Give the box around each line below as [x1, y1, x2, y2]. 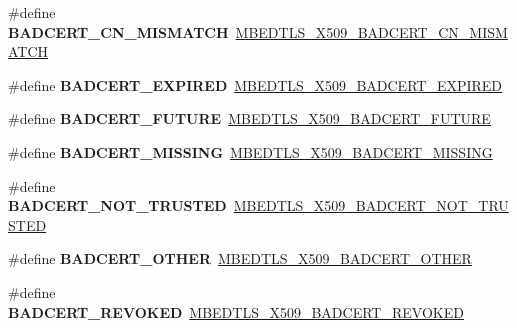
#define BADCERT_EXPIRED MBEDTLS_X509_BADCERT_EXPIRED [8, 74, 503, 95]
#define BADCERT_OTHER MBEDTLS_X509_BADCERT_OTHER [8, 248, 472, 269]
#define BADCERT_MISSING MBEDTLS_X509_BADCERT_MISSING [8, 141, 493, 162]
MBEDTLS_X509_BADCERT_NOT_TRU [233, 195, 509, 216]
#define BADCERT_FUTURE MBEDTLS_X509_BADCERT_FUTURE [8, 108, 491, 129]
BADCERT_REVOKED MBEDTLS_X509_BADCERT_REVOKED [8, 301, 464, 322]
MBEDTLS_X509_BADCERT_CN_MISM [235, 21, 508, 42]
